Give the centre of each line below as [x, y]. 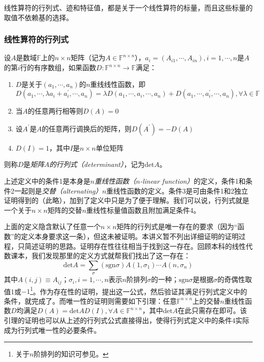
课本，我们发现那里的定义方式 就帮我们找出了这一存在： [100, 256]
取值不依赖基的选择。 [38, 17]
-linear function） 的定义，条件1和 [193, 181]
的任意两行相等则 [56, 111]
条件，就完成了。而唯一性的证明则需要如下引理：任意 [90, 301]
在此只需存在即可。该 [212, 310]
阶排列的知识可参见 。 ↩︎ [71, 354]
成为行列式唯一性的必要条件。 [52, 330]
